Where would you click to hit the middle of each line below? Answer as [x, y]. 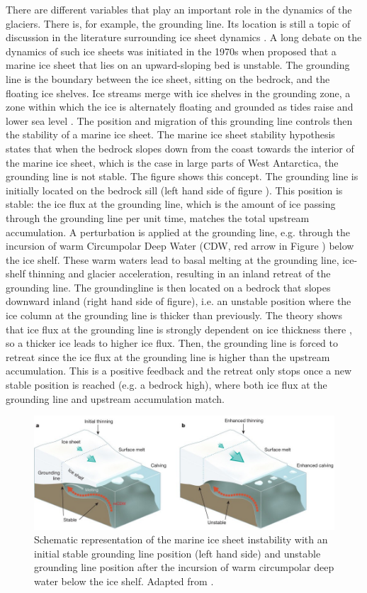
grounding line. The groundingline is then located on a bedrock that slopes [168, 287]
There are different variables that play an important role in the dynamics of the [179, 9]
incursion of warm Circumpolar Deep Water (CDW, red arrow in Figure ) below [180, 246]
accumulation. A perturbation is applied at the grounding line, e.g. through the [178, 232]
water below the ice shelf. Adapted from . [124, 581]
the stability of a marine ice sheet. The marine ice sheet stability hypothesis [170, 134]
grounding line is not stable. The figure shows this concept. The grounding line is [182, 176]
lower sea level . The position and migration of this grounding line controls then [179, 120]
